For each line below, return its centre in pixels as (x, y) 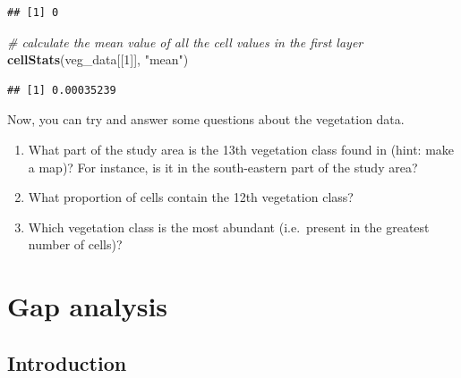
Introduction (67, 362)
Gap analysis (88, 306)
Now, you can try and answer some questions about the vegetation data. (206, 119)
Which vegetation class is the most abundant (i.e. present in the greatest (229, 227)
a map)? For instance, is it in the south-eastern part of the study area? (223, 167)
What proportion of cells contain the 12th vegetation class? (191, 197)
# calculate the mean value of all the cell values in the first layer (185, 42)
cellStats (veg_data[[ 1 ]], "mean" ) (98, 59)
